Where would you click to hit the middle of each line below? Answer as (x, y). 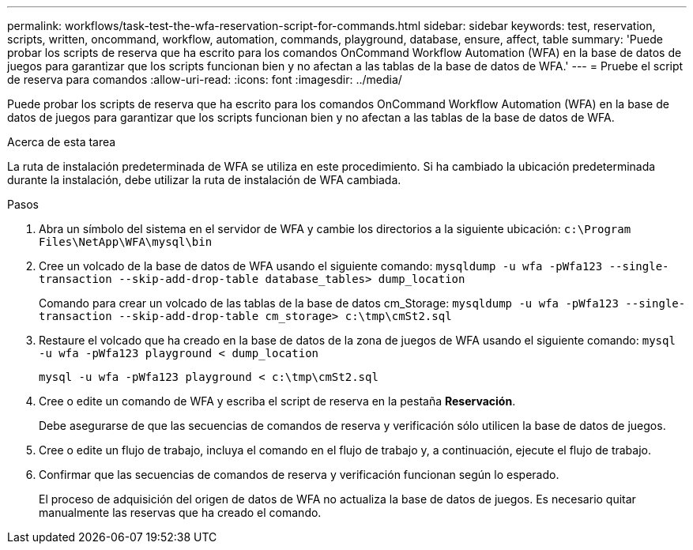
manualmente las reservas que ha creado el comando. (180, 512)
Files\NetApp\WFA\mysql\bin (126, 242)
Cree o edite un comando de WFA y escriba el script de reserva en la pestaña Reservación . (277, 401)
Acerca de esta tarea (62, 142)
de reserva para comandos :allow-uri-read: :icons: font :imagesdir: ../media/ (205, 79)
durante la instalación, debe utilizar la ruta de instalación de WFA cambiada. (204, 180)
